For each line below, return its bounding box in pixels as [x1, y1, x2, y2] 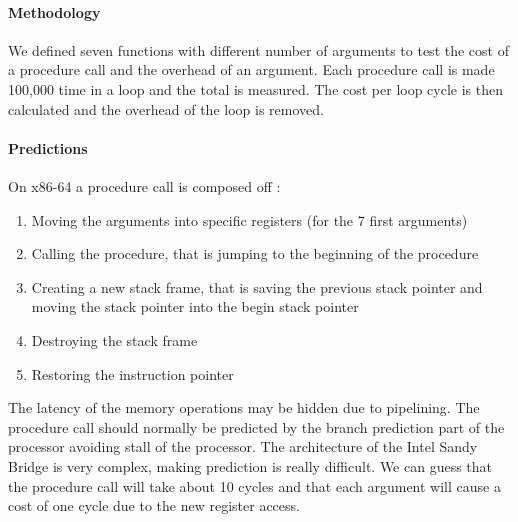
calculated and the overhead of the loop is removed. [8, 98, 324, 119]
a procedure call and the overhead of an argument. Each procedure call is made [8, 59, 495, 80]
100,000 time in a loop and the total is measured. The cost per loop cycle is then [8, 78, 504, 99]
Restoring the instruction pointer [31, 363, 234, 384]
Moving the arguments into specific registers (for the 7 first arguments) [31, 209, 468, 230]
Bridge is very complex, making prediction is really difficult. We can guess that [8, 455, 493, 476]
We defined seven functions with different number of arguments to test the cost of [8, 39, 509, 60]
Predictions [8, 137, 88, 158]
